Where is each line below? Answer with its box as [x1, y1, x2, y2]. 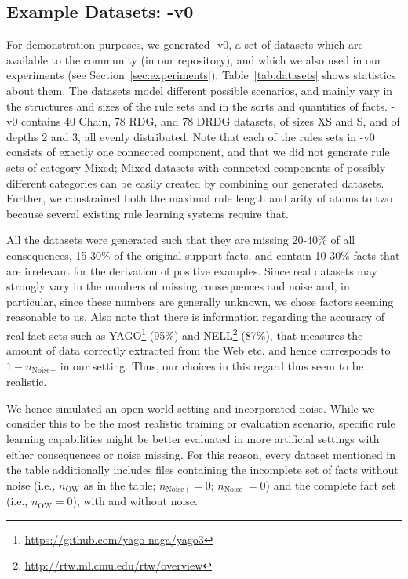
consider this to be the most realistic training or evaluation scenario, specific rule [6, 415, 395, 432]
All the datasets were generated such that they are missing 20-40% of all [6, 231, 355, 248]
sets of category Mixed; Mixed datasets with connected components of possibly [6, 158, 386, 175]
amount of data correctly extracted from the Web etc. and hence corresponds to [6, 342, 391, 359]
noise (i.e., [6, 476, 56, 493]
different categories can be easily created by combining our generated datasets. [6, 174, 384, 191]
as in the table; [83, 476, 156, 493]
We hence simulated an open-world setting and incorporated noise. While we [6, 399, 375, 416]
